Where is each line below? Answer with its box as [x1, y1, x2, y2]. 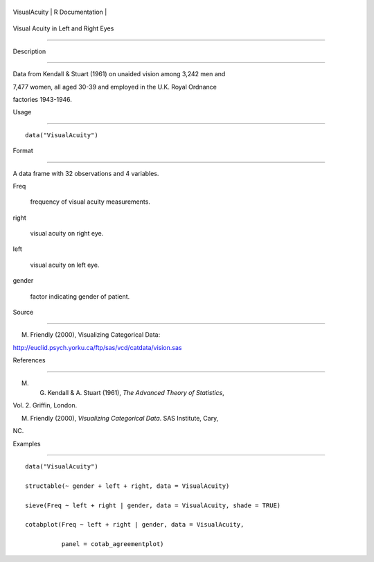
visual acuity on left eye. [30, 261, 100, 269]
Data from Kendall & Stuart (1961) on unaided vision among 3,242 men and [12, 70, 226, 78]
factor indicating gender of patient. [30, 292, 130, 301]
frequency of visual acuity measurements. [30, 197, 150, 206]
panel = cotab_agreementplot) [61, 541, 164, 548]
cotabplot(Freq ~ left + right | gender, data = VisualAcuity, [25, 520, 244, 529]
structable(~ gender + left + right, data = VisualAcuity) [25, 482, 230, 490]
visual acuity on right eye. [30, 229, 104, 238]
